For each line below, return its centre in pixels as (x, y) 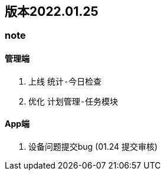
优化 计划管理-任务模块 (73, 101)
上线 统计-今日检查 (65, 81)
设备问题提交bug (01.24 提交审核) (93, 146)
